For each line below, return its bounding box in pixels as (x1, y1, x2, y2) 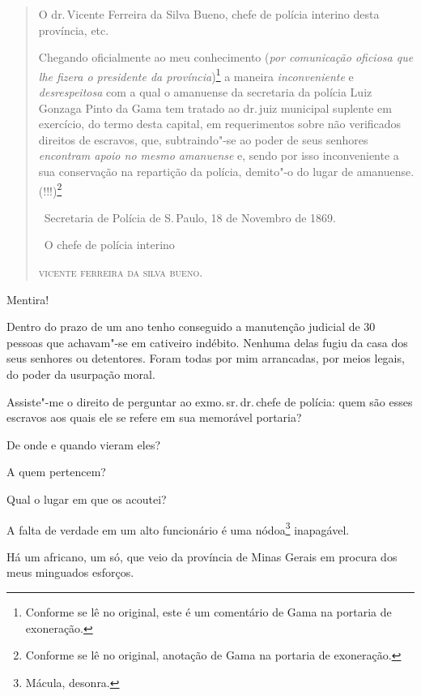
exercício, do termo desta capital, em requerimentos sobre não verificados (38, 115, 402, 132)
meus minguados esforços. (6, 564, 134, 581)
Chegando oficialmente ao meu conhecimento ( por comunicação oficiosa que (38, 49, 414, 66)
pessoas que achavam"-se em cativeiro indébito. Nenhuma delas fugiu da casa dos (6, 333, 408, 350)
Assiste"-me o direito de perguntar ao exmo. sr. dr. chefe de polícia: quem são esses (6, 393, 413, 410)
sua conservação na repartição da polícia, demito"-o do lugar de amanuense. (38, 163, 415, 179)
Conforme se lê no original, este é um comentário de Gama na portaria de (25, 604, 392, 620)
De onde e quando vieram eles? (6, 436, 161, 453)
